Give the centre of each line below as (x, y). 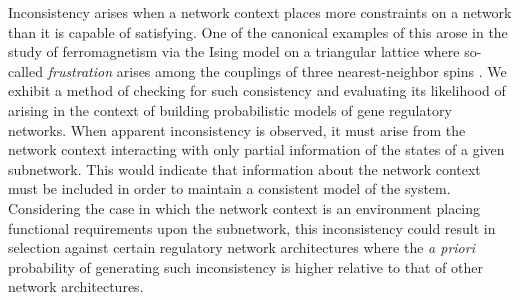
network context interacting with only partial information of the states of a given (256, 149)
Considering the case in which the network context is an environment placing (244, 207)
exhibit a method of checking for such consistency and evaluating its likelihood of (257, 90)
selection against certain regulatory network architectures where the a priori (241, 247)
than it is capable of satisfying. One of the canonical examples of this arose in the (258, 31)
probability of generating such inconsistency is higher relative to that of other (245, 266)
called (25, 70)
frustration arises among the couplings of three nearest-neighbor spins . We (277, 70)
